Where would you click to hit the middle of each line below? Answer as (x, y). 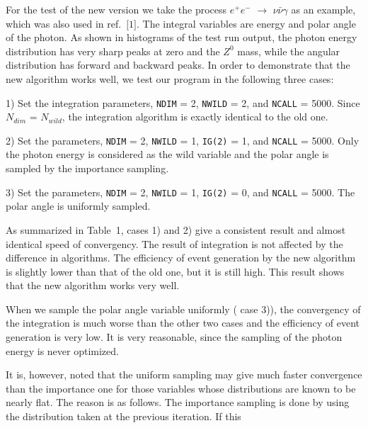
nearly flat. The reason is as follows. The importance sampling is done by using (178, 402)
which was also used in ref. (64, 23)
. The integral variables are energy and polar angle (246, 23)
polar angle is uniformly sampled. (78, 206)
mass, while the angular (289, 51)
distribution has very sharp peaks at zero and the (113, 51)
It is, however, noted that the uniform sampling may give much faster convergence (184, 374)
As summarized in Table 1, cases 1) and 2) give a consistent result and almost (176, 229)
